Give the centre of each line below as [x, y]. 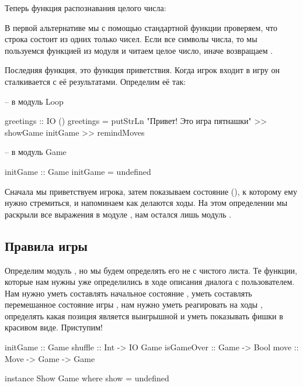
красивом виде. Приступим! [54, 327]
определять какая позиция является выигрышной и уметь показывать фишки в [144, 316]
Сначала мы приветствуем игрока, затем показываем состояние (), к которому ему [151, 191]
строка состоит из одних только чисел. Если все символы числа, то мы [131, 39]
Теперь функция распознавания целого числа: [86, 8]
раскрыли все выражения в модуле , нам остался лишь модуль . [118, 214]
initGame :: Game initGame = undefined [78, 171]
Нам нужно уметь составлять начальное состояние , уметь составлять [128, 293]
